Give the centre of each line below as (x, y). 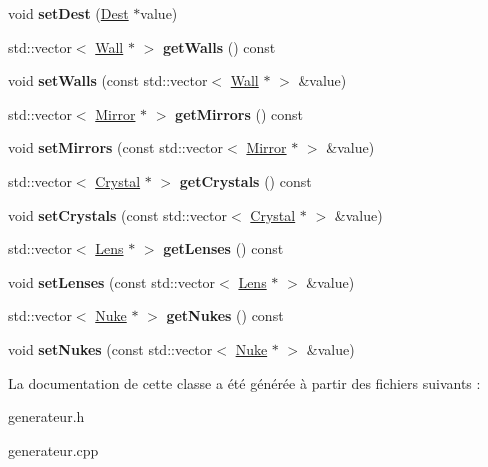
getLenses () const (223, 248)
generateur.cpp (53, 449)
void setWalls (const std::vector (108, 80)
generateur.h (46, 416)
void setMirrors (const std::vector (116, 147)
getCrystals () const (245, 180)
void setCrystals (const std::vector (118, 214)
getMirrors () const (239, 113)
